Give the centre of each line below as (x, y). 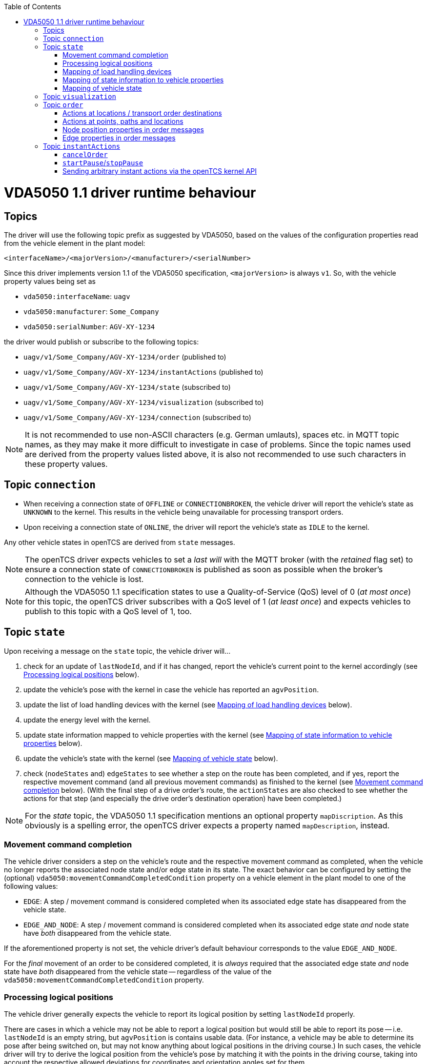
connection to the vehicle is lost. (84, 579)
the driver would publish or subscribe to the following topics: (102, 341)
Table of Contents (33, 7)
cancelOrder (85, 155)
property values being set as (50, 281)
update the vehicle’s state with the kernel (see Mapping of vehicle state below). (151, 758)
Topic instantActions (82, 146)
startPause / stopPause (103, 163)
